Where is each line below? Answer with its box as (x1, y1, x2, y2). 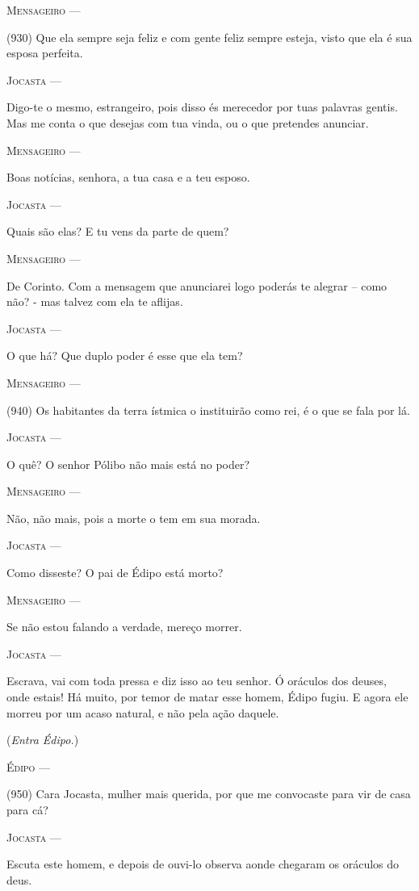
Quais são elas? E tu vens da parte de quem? (6, 223, 229, 240)
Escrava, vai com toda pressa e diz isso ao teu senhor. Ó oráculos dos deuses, (6, 672, 387, 689)
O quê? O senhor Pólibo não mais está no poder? (6, 455, 250, 472)
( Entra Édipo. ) (6, 731, 79, 748)
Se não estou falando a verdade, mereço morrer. (6, 618, 242, 635)
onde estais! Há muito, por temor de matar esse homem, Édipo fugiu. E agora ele (6, 688, 409, 705)
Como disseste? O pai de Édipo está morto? (6, 564, 224, 581)
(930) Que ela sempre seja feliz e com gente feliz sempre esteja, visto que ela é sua (6, 28, 413, 45)
